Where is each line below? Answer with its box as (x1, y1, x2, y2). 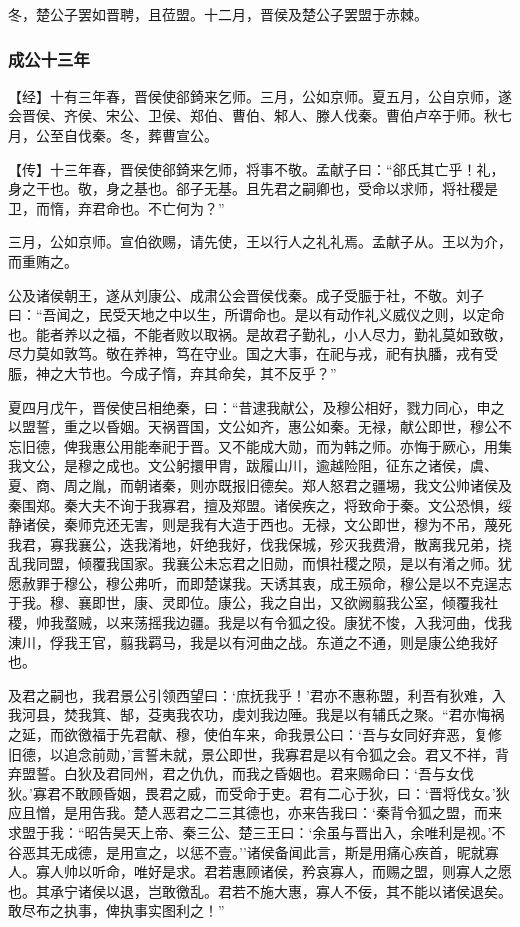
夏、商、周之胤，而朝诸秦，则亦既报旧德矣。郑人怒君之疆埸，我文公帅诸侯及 (8, 474, 512, 495)
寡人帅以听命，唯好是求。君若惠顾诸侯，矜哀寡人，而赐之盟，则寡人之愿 (35, 861, 512, 882)
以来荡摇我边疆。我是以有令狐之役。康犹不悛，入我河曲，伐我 (105, 612, 512, 633)
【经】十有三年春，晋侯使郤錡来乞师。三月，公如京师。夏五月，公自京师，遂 (8, 85, 512, 106)
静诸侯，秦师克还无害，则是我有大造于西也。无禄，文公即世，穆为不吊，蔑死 (8, 514, 512, 535)
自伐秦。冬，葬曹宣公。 (63, 125, 218, 145)
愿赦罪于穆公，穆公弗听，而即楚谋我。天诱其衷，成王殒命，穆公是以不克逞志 (8, 572, 512, 593)
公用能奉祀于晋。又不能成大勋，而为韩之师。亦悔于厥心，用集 (105, 435, 512, 456)
